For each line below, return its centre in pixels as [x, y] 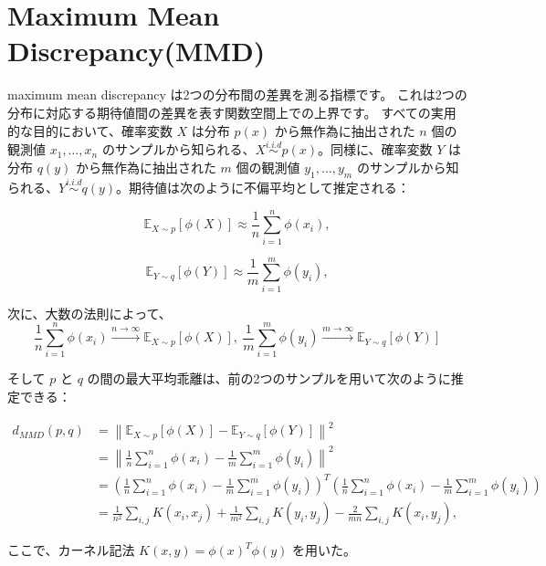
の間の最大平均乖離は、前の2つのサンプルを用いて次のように [269, 378]
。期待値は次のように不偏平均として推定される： [263, 187]
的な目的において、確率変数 [90, 130]
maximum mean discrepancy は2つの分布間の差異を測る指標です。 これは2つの [237, 94]
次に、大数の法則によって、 [89, 313]
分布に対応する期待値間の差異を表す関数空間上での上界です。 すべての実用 [232, 112]
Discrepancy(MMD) [136, 51]
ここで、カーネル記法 [71, 550]
